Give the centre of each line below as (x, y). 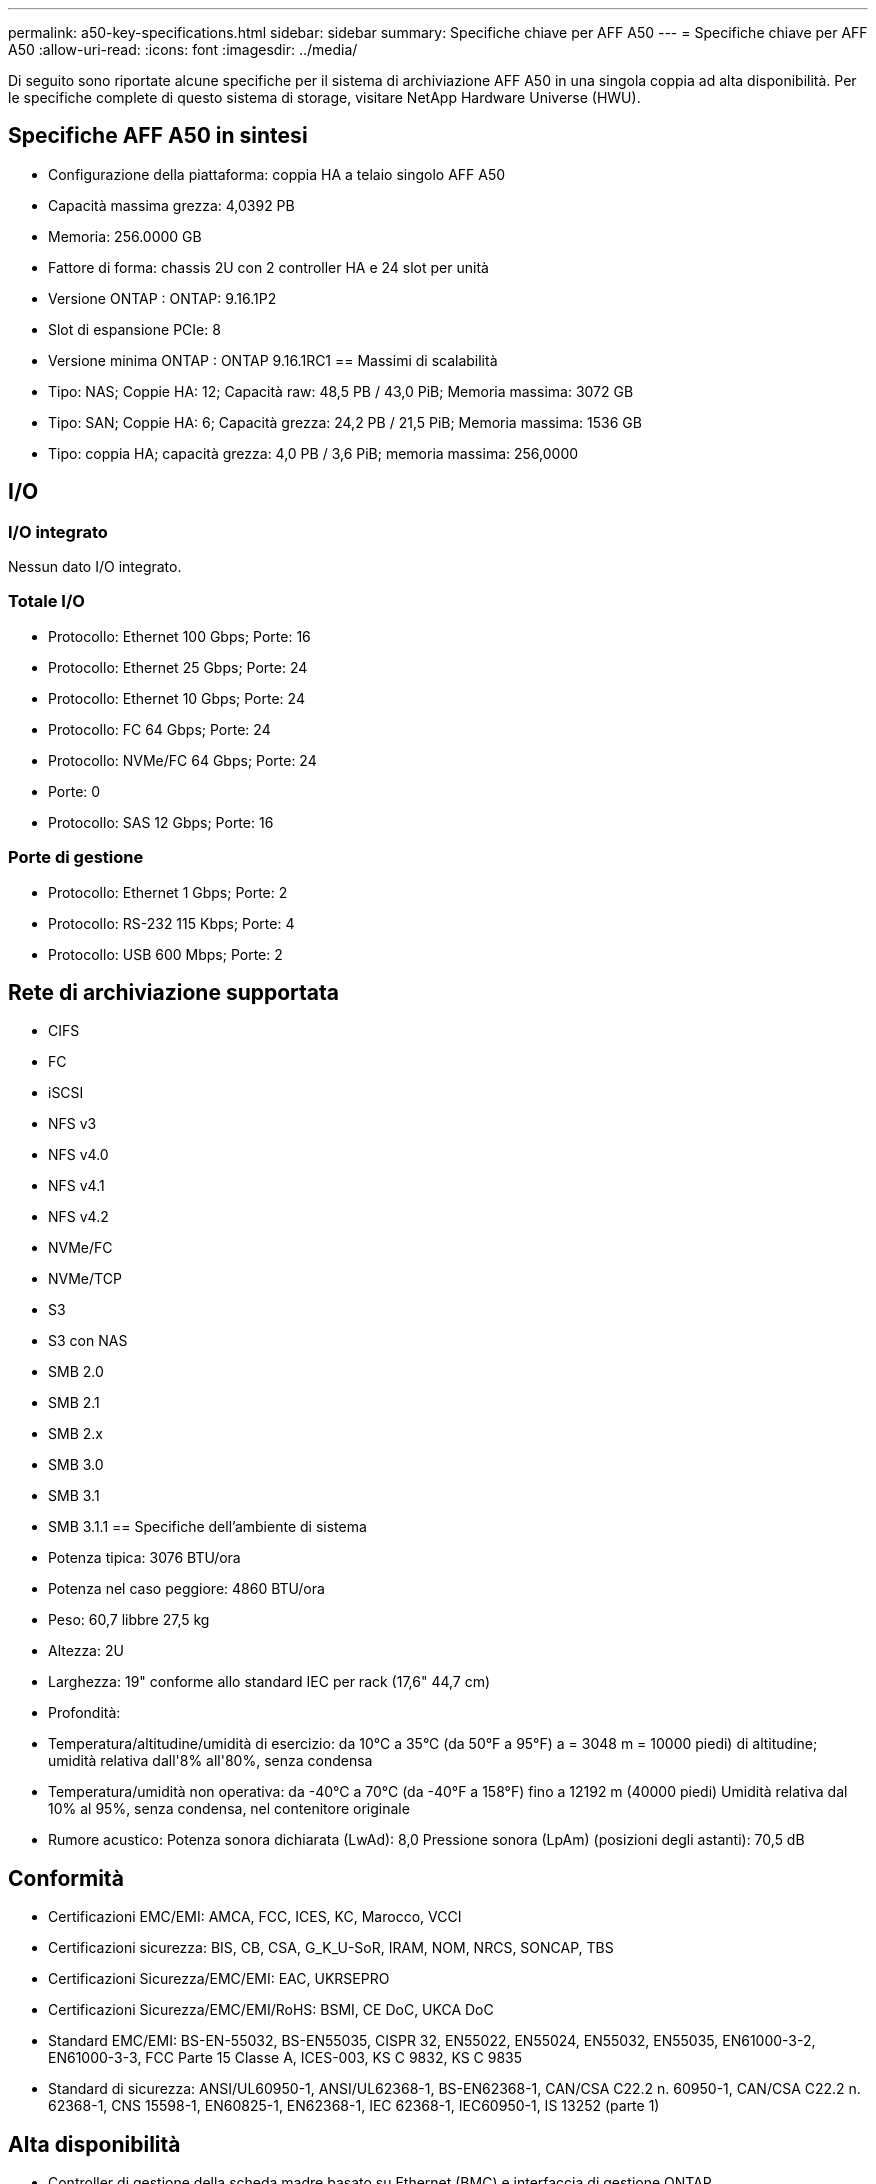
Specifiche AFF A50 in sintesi (158, 136)
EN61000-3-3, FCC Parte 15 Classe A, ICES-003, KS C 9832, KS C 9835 (285, 2058)
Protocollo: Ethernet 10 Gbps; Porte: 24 (176, 698)
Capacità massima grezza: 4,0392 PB (171, 205)
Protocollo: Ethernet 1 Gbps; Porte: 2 (168, 892)
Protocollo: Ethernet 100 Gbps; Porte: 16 (179, 636)
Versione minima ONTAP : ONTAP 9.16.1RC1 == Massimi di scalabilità (273, 360)
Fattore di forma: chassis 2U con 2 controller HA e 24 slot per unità (268, 267)
